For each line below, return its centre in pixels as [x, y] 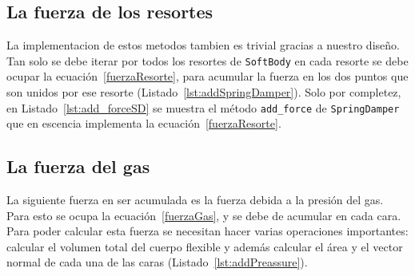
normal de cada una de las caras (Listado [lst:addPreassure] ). [157, 262]
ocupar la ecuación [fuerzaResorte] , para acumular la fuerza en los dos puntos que [207, 76]
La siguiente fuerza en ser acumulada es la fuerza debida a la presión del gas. [195, 200]
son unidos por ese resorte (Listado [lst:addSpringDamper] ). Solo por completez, [204, 92]
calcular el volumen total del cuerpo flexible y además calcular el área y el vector [205, 246]
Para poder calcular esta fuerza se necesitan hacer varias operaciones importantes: [207, 231]
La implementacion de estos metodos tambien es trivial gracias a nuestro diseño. [203, 45]
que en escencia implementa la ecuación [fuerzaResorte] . [144, 123]
